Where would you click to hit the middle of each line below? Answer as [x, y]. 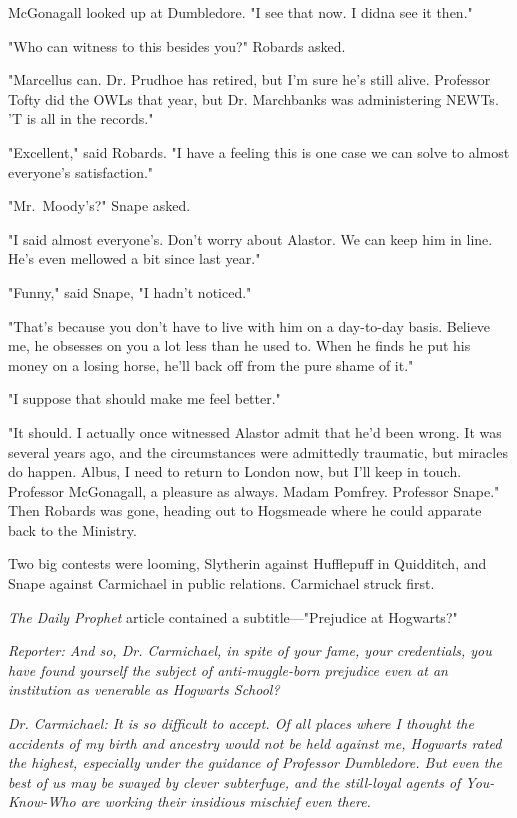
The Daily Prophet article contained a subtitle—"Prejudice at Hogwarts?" [233, 616]
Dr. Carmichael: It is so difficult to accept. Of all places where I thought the [241, 723]
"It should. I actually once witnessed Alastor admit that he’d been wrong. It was [255, 431]
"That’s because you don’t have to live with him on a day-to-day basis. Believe [249, 325]
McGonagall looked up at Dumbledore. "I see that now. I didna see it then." [240, 12]
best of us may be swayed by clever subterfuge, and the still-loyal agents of [234, 781]
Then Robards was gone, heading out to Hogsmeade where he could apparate [245, 510]
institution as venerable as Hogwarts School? [144, 689]
